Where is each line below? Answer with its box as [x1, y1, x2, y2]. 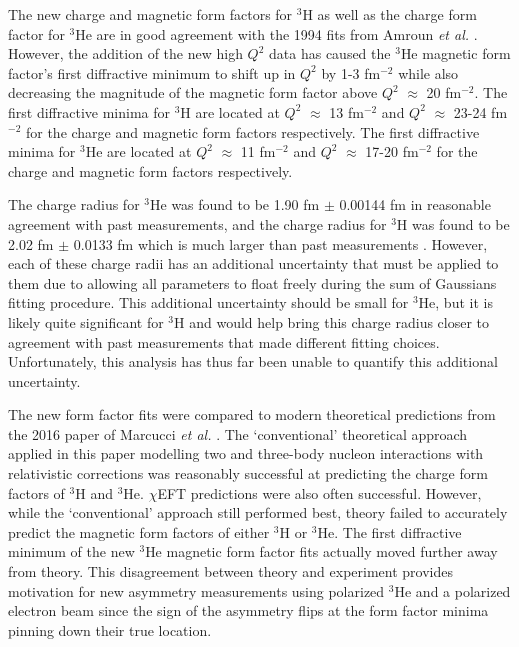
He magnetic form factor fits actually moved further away [145, 541, 498, 562]
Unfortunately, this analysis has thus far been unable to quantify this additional [8, 351, 498, 372]
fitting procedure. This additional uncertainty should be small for [8, 292, 409, 313]
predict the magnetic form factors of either [8, 521, 270, 542]
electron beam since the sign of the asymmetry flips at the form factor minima [8, 600, 489, 621]
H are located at [180, 101, 280, 122]
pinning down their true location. [8, 619, 212, 640]
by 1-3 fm [321, 62, 381, 83]
